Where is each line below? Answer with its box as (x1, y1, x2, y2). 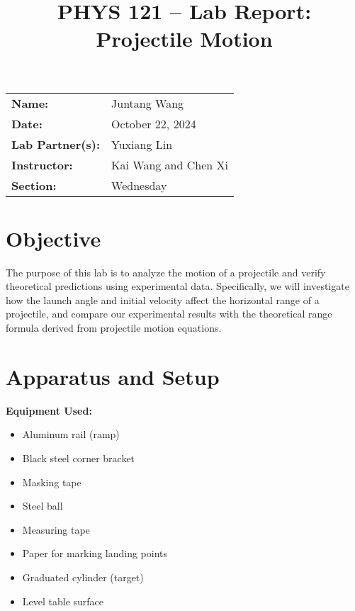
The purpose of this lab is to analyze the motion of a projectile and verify (6, 264, 326, 279)
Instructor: (11, 156, 73, 173)
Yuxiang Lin (111, 135, 173, 152)
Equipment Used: (6, 403, 92, 417)
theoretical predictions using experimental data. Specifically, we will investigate (6, 279, 349, 293)
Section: (11, 176, 57, 194)
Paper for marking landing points (22, 546, 168, 561)
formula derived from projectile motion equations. (6, 320, 222, 335)
